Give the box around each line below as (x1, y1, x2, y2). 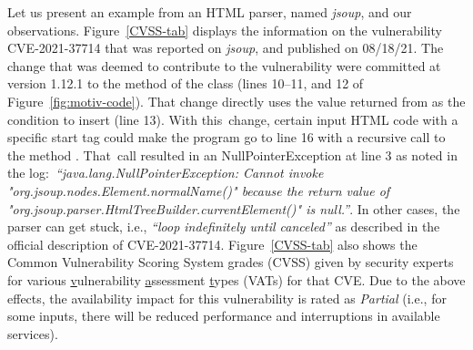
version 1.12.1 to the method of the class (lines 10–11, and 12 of (7, 74, 364, 93)
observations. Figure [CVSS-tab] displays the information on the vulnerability (7, 20, 442, 39)
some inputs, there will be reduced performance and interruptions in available (7, 306, 440, 325)
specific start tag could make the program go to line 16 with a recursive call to (7, 128, 446, 147)
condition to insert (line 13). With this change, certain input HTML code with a (7, 109, 458, 129)
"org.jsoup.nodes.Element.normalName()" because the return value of (7, 180, 390, 200)
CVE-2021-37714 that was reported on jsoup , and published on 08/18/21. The (7, 38, 444, 57)
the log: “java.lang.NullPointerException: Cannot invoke (7, 163, 324, 182)
